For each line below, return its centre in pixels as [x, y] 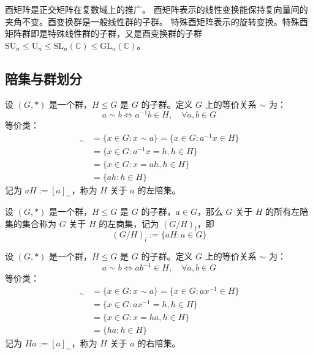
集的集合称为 [31, 223]
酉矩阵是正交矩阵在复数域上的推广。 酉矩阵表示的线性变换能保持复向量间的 [156, 9]
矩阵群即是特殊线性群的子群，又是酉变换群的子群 [104, 33]
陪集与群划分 [43, 78]
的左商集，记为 [129, 223]
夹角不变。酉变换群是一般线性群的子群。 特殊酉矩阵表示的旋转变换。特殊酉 [156, 21]
